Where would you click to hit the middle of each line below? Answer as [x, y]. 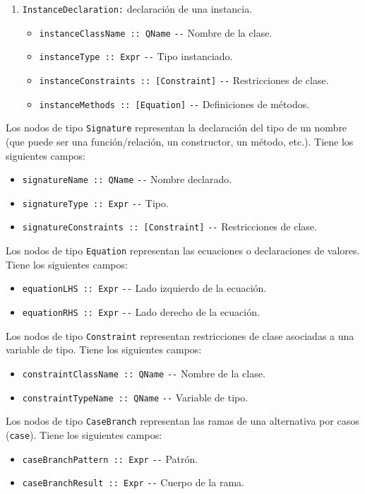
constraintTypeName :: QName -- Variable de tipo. [135, 397]
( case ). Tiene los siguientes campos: [84, 434]
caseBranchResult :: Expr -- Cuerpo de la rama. [133, 482]
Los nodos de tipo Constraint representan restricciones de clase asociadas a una [180, 335]
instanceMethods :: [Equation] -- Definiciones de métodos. [174, 104]
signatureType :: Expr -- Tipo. [95, 202]
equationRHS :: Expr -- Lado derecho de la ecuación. [141, 312]
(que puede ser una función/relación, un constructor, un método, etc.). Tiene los [180, 141]
